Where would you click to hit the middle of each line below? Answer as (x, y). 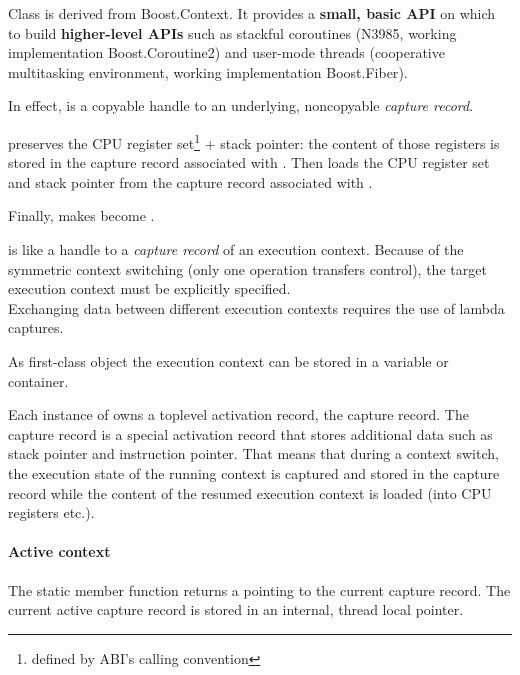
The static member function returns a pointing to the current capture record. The (259, 589)
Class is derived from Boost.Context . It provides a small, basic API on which (252, 13)
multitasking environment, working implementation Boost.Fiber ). (208, 71)
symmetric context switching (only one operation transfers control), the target (247, 268)
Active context (59, 551)
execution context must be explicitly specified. (149, 288)
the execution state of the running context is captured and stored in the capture (254, 472)
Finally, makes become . (81, 215)
